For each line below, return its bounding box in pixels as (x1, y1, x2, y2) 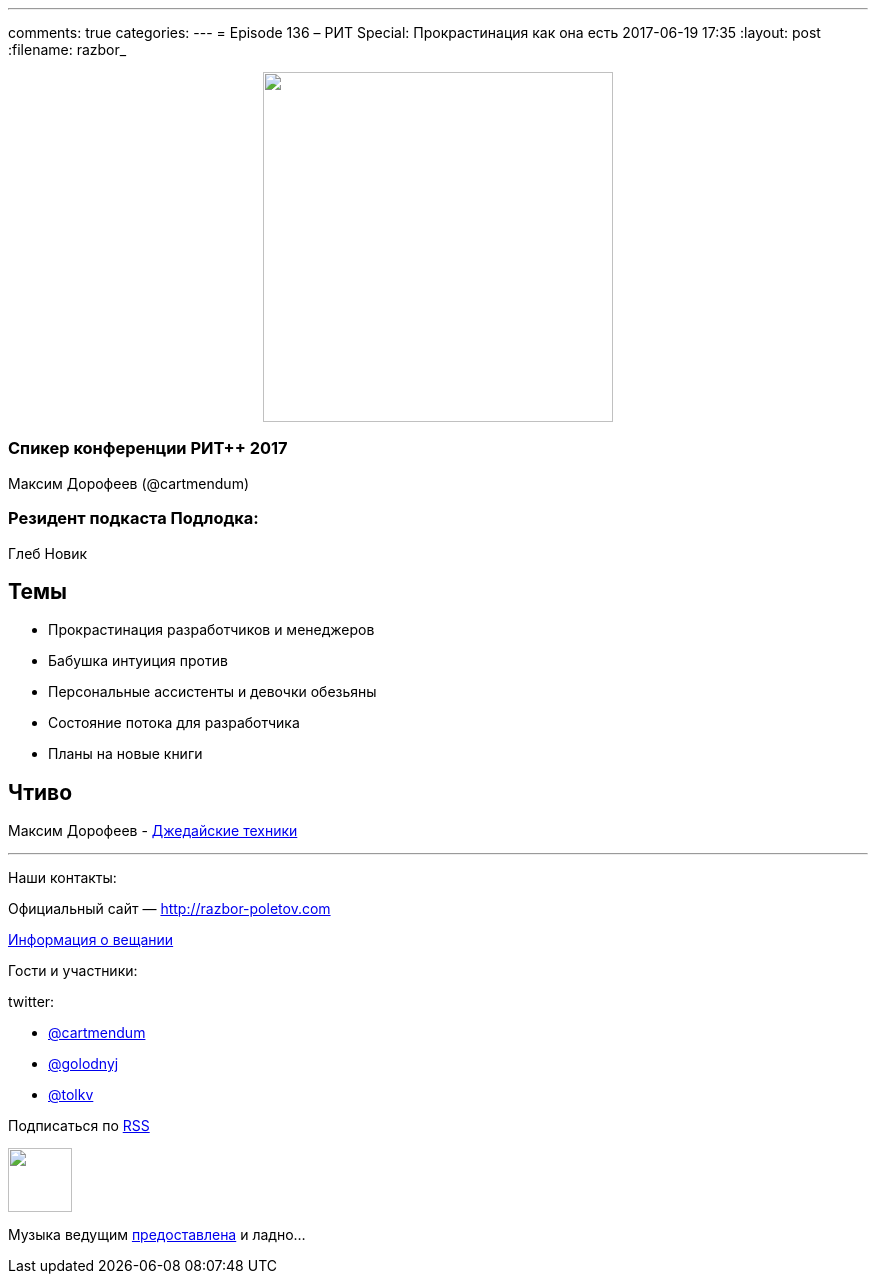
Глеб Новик (8, 544, 88, 562)
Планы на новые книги (48, 745, 203, 763)
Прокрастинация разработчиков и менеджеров (48, 621, 375, 639)
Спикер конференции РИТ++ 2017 (8, 438, 288, 459)
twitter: (8, 993, 55, 1011)
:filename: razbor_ (8, 41, 127, 58)
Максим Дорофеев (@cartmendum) (8, 474, 250, 492)
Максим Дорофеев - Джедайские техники (8, 822, 298, 840)
